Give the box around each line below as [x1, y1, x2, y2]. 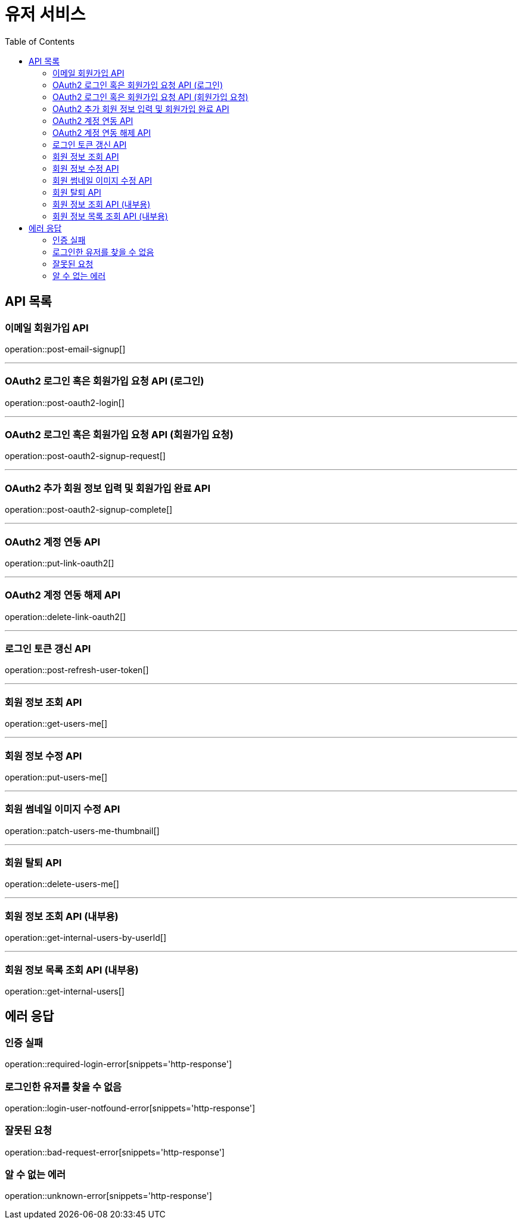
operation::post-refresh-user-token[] [5, 665, 149, 675]
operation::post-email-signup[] [5, 343, 126, 354]
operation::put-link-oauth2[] [5, 557, 114, 568]
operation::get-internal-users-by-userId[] [5, 932, 167, 943]
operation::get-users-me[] [5, 718, 108, 729]
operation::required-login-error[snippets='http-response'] [5, 1059, 232, 1070]
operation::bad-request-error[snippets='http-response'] [5, 1146, 225, 1157]
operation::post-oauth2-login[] [5, 397, 125, 408]
